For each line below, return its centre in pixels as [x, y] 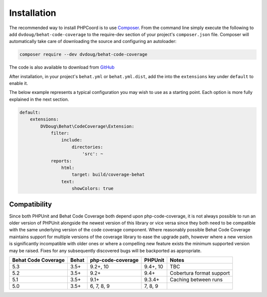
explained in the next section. [39, 99]
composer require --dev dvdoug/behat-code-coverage [84, 55]
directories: [88, 147]
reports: [61, 161]
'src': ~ [92, 154]
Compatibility [30, 204]
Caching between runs [196, 279]
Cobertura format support [200, 273]
